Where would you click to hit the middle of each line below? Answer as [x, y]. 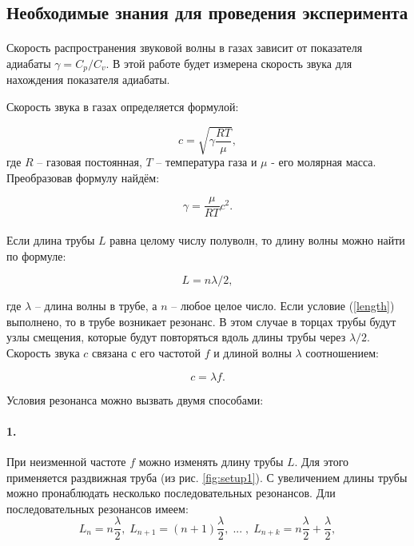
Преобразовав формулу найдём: [83, 177]
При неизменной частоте [66, 461]
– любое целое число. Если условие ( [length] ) [283, 306]
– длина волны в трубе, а [96, 306]
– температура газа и [207, 162]
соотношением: [342, 352]
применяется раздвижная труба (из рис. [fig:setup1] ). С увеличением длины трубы [207, 477]
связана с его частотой [147, 352]
